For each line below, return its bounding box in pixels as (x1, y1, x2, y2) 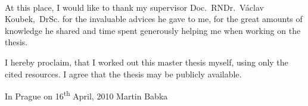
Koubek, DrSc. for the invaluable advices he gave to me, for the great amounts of (5, 13, 303, 25)
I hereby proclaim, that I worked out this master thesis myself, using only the (5, 55, 288, 68)
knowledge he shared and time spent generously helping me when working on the (5, 24, 301, 36)
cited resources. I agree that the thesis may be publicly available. (5, 67, 242, 80)
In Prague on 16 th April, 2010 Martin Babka (5, 88, 168, 102)
